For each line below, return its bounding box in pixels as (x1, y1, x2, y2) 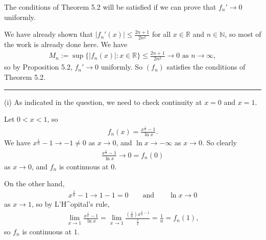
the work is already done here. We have (4, 39, 128, 50)
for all (152, 29, 171, 39)
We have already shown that (4, 29, 93, 39)
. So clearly (202, 137, 237, 148)
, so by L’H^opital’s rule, (31, 198, 110, 209)
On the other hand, (4, 178, 65, 189)
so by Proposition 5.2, (4, 61, 72, 72)
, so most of (225, 29, 261, 39)
